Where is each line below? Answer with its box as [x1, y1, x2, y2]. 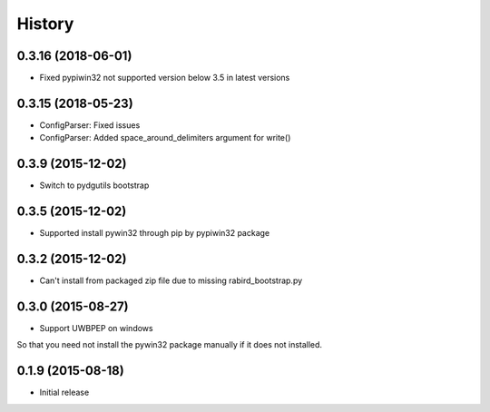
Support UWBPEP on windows [39, 322, 153, 333]
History [16, 14, 74, 34]
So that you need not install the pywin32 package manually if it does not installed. [16, 339, 322, 350]
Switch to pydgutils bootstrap [39, 180, 150, 191]
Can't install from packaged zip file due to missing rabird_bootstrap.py [39, 275, 303, 286]
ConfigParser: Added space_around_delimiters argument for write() [39, 132, 291, 143]
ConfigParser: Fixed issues [39, 119, 141, 131]
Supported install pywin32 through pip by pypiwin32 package [39, 228, 270, 239]
